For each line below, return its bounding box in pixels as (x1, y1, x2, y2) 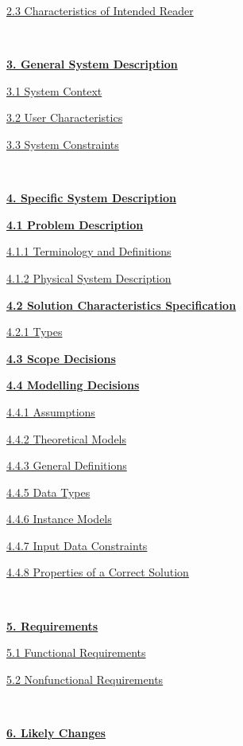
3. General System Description (6, 56, 178, 72)
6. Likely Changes (6, 725, 106, 741)
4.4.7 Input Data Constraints (6, 537, 148, 553)
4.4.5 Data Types (6, 483, 91, 500)
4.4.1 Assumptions (6, 403, 95, 420)
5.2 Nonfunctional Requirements (6, 670, 164, 687)
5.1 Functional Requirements (6, 644, 146, 661)
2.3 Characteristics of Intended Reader (6, 2, 194, 18)
